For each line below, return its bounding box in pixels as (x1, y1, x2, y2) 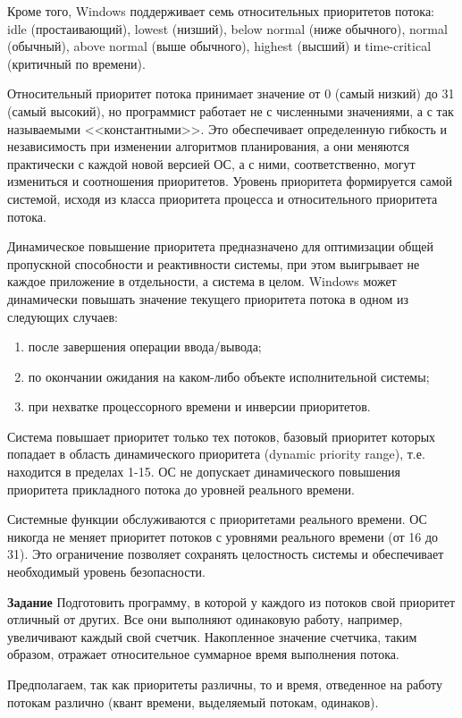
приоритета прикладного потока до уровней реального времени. (7, 479, 356, 498)
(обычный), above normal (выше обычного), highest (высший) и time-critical (7, 37, 432, 55)
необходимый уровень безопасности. (7, 562, 206, 581)
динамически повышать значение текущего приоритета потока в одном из (7, 289, 408, 308)
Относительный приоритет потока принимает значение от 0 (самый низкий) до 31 (7, 84, 455, 103)
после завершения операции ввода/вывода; (28, 337, 262, 356)
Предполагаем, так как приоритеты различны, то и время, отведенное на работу (7, 675, 443, 693)
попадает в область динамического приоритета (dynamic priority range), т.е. (7, 444, 425, 463)
